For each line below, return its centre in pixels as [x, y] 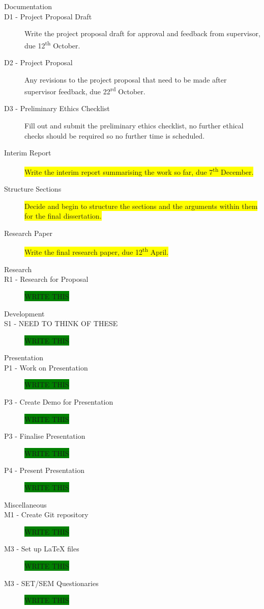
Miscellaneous [25, 504]
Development [24, 313]
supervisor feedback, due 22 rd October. [85, 90]
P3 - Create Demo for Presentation [59, 402]
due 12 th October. [52, 44]
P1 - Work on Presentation [46, 367]
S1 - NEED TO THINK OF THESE [61, 323]
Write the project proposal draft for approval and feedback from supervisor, [142, 33]
